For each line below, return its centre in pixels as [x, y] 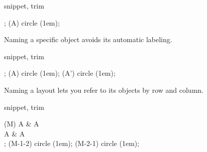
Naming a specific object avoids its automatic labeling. [88, 39]
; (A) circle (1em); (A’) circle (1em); [60, 73]
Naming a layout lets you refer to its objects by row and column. [104, 90]
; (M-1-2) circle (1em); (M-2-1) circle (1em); [72, 143]
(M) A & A [22, 124]
